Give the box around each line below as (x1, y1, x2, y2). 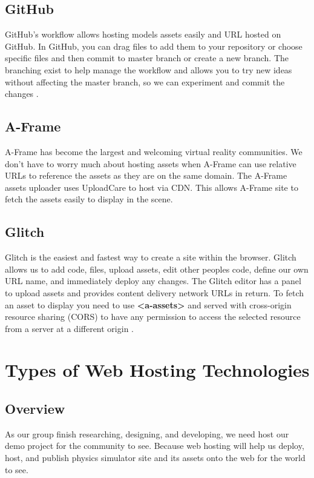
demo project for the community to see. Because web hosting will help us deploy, (5, 439, 304, 452)
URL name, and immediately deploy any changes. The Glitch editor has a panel (5, 274, 301, 287)
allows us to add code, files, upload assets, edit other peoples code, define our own (5, 262, 309, 275)
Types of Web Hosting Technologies (5, 357, 310, 382)
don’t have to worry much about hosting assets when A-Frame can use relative (5, 157, 296, 170)
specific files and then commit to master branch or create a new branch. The (5, 51, 289, 64)
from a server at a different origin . (5, 322, 134, 334)
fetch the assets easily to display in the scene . (5, 193, 173, 205)
